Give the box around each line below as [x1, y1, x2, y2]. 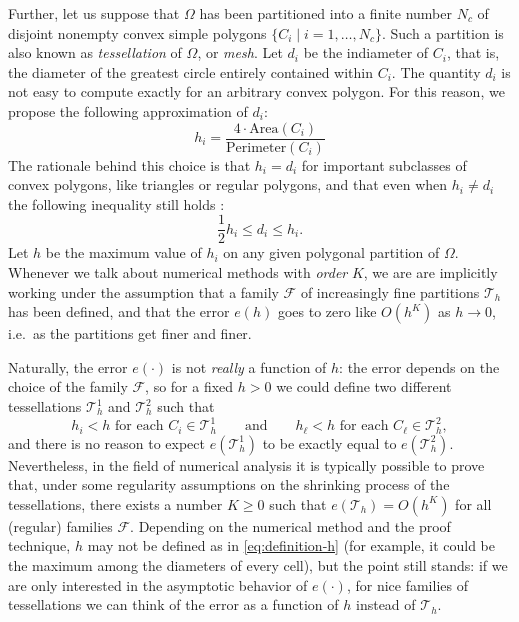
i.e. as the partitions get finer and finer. [8, 323, 252, 344]
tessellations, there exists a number [8, 493, 223, 514]
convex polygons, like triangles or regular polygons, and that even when [8, 174, 448, 195]
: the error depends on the [339, 356, 500, 377]
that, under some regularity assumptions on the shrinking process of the [8, 474, 450, 495]
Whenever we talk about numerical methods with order [8, 262, 348, 283]
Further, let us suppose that [8, 3, 180, 23]
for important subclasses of [301, 154, 467, 175]
